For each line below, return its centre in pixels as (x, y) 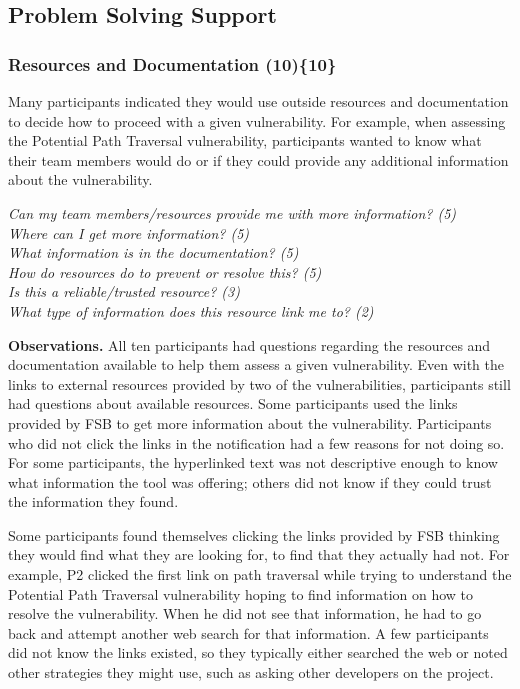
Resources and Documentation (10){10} (172, 63)
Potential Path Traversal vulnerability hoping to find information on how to (241, 593)
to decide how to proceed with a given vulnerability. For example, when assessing (257, 120)
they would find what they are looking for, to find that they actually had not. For (259, 554)
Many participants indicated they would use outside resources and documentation (258, 101)
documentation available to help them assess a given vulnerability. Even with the (256, 364)
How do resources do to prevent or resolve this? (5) (165, 271)
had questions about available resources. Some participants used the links (233, 403)
